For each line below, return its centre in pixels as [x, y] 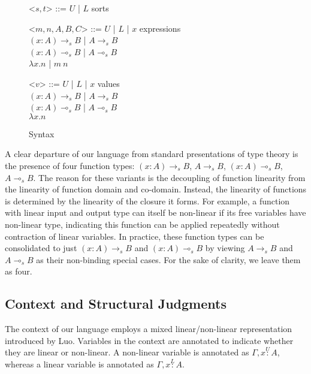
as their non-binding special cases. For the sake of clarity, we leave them [168, 259]
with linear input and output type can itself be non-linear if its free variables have [155, 212]
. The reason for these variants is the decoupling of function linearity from [169, 177]
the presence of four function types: [70, 165]
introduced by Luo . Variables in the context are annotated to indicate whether [149, 340]
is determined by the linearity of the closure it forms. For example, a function [147, 200]
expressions [160, 28]
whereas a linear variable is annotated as [79, 364]
